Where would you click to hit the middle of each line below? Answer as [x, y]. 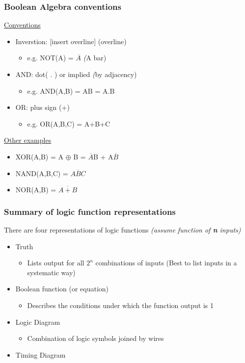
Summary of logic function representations [90, 211]
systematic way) [51, 272]
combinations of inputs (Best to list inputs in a [166, 263]
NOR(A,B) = [36, 190]
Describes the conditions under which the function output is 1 [120, 305]
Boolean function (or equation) [62, 289]
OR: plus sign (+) [42, 107]
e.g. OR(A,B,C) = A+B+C [69, 123]
